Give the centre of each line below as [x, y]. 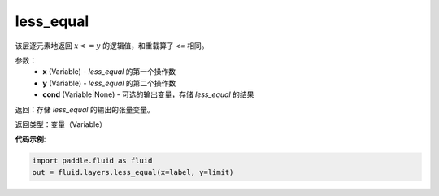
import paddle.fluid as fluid [92, 161]
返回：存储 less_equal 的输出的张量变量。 [85, 109]
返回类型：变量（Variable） [61, 124]
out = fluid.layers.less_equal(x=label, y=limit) [133, 172]
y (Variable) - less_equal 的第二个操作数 [109, 83]
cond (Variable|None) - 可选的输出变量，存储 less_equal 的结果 [148, 94]
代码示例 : [30, 139]
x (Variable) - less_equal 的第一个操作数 [109, 72]
